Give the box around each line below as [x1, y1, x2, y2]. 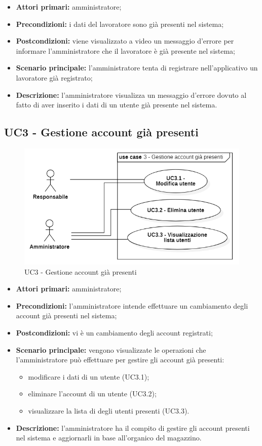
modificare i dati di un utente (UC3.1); [28, 371, 149, 382]
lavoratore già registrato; [16, 72, 93, 83]
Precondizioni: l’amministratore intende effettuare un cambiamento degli [16, 300, 248, 311]
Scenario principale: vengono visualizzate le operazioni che [16, 344, 206, 355]
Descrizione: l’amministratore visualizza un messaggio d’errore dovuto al [16, 89, 247, 100]
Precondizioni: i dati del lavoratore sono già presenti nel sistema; [16, 18, 224, 29]
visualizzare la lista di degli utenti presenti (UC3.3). [28, 405, 190, 416]
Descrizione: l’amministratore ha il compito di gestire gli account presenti [16, 422, 250, 433]
